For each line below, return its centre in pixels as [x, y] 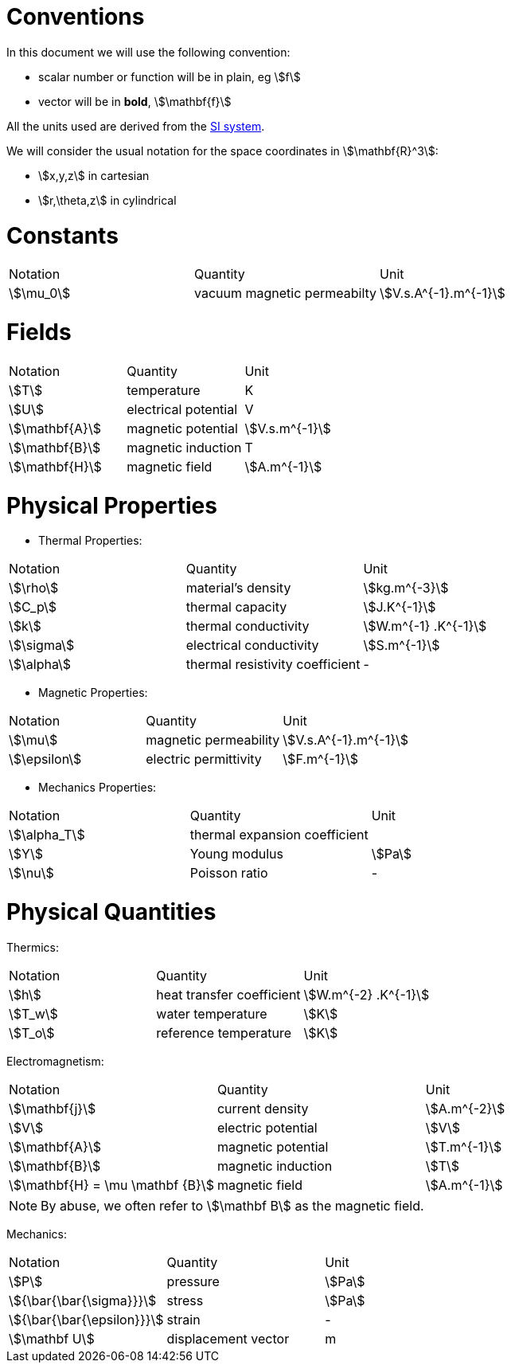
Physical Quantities [111, 912]
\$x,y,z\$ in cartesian [94, 175]
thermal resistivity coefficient [273, 665]
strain [183, 1319]
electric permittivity [204, 759]
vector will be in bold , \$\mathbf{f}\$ [135, 101]
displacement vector [228, 1338]
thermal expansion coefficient [279, 835]
